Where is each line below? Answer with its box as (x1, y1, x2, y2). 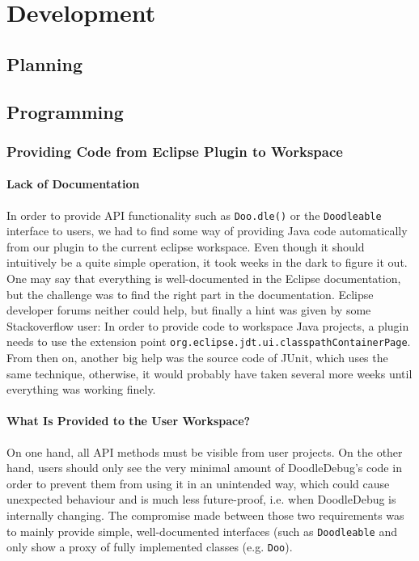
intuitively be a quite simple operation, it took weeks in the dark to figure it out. (6, 254, 408, 271)
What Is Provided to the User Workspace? (6, 412, 251, 429)
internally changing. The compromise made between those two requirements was (6, 507, 404, 523)
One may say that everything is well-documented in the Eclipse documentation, (6, 270, 401, 287)
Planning (6, 51, 83, 76)
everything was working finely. (6, 381, 156, 398)
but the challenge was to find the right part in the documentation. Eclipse (6, 285, 374, 302)
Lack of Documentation (6, 175, 140, 192)
